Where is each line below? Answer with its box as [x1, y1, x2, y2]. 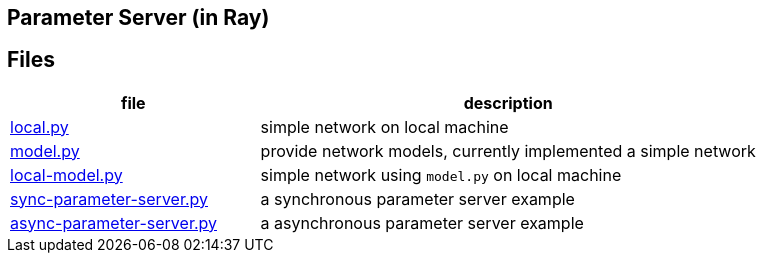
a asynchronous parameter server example [260, 212, 584, 233]
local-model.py [10, 164, 123, 185]
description [463, 92, 553, 113]
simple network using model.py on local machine [260, 164, 622, 185]
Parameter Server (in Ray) [7, 5, 270, 30]
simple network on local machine [260, 116, 509, 137]
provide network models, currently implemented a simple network [260, 140, 756, 161]
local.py [10, 116, 69, 137]
